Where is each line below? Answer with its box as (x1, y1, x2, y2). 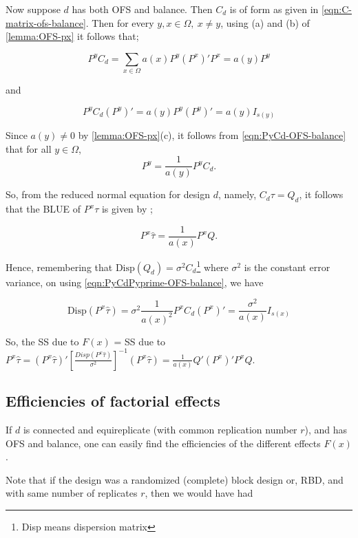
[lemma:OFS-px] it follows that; (6, 29, 139, 43)
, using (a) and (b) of (220, 15, 310, 30)
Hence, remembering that (6, 259, 113, 274)
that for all (6, 141, 52, 155)
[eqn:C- (321, 2, 352, 16)
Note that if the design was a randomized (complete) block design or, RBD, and (6, 472, 344, 486)
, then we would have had (145, 486, 253, 500)
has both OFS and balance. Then (72, 2, 213, 16)
